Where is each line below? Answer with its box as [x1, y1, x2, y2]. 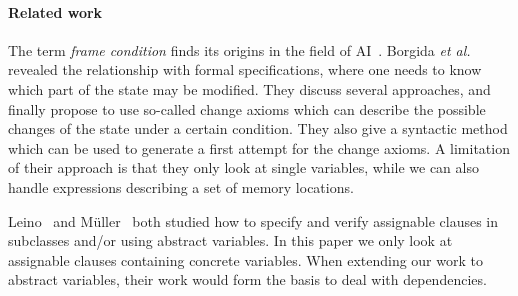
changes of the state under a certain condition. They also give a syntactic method [8, 118, 508, 139]
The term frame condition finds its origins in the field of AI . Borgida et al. [8, 39, 471, 60]
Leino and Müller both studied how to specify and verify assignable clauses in [8, 210, 499, 231]
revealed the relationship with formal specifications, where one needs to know [8, 59, 482, 80]
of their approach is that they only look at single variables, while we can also [8, 157, 479, 178]
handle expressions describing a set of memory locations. [8, 176, 354, 197]
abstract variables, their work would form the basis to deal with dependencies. [8, 269, 487, 290]
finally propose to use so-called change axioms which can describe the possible [8, 98, 486, 119]
